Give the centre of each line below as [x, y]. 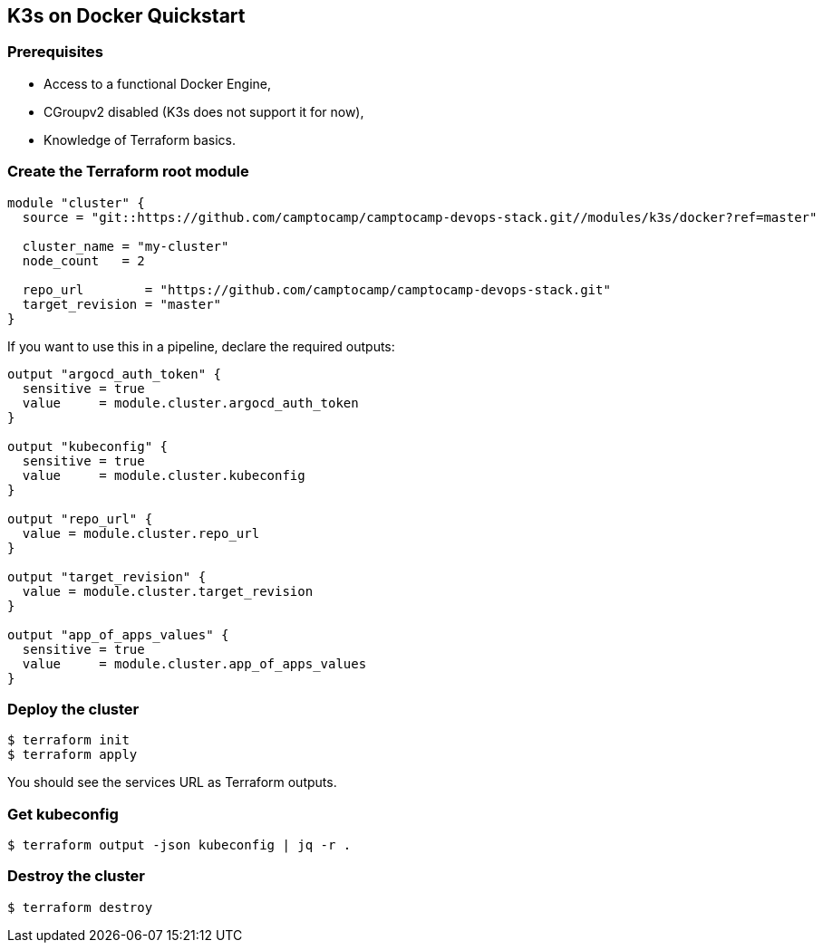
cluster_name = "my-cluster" [126, 246]
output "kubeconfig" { [88, 446]
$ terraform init [68, 740]
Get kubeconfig [63, 814]
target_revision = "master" [122, 304]
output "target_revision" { [107, 576]
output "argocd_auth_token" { [115, 374]
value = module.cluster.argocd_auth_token [190, 403]
